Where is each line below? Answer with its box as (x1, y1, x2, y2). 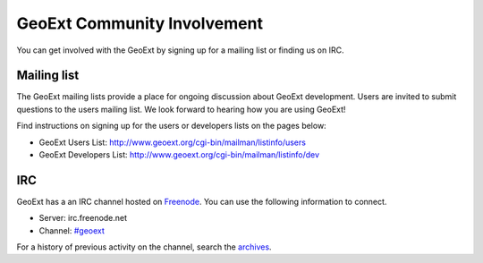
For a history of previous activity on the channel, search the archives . (16, 242, 272, 252)
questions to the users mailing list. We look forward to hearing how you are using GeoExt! (16, 104, 346, 115)
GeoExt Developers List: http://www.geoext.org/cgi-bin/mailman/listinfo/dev (38, 149, 320, 160)
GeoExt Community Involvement (16, 13, 264, 33)
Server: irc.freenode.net (38, 213, 128, 224)
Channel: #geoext (38, 225, 105, 236)
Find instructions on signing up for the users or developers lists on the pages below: (16, 121, 326, 131)
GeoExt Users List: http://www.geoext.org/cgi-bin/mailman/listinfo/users (38, 137, 306, 148)
